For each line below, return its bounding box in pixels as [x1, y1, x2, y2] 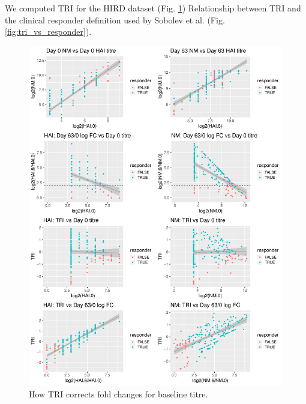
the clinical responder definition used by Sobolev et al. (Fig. [5, 13, 225, 26]
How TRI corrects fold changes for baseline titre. [29, 387, 208, 400]
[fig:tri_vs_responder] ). [5, 25, 92, 38]
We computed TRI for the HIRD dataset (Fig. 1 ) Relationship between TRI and [5, 2, 301, 14]
